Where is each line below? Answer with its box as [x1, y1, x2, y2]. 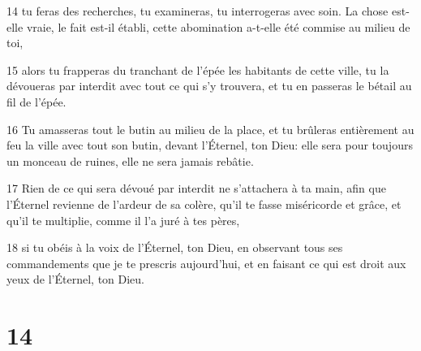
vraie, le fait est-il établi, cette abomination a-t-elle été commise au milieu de [26, 18, 410, 35]
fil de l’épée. [6, 93, 67, 110]
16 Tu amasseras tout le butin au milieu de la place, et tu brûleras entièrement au [6, 120, 415, 137]
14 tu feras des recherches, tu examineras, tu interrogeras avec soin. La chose [6, 2, 389, 19]
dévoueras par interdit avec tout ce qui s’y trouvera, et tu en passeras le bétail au [6, 77, 412, 94]
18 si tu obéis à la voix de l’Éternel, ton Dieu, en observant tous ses [6, 239, 343, 256]
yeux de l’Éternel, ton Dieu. [6, 271, 145, 288]
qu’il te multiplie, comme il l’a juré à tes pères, [6, 211, 240, 228]
